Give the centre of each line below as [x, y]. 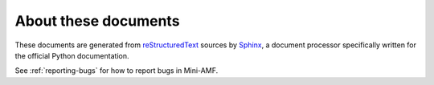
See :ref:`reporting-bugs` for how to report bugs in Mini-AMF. [117, 71]
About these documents [97, 21]
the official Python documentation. [72, 55]
